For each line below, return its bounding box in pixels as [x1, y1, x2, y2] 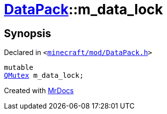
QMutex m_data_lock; [4, 71, 84, 80]
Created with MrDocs [4, 86, 74, 95]
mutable [4, 63, 34, 72]
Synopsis [4, 27, 51, 40]
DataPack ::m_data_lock [4, 1, 163, 18]
